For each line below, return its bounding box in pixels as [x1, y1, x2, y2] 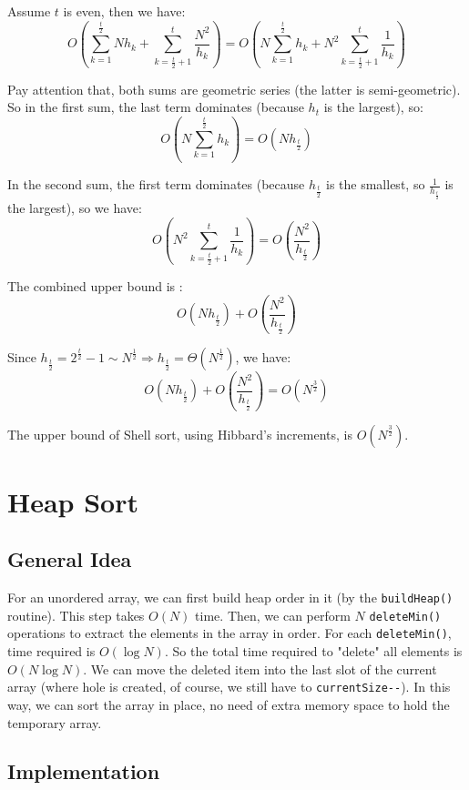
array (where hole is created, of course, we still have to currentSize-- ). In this [7, 677, 451, 696]
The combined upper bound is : [7, 276, 183, 295]
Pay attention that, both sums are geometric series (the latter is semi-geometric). [7, 79, 461, 98]
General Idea [7, 545, 132, 573]
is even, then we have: [63, 2, 186, 20]
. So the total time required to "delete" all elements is [164, 642, 463, 661]
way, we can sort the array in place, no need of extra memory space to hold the [7, 694, 450, 714]
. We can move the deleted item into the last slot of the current [83, 659, 437, 678]
